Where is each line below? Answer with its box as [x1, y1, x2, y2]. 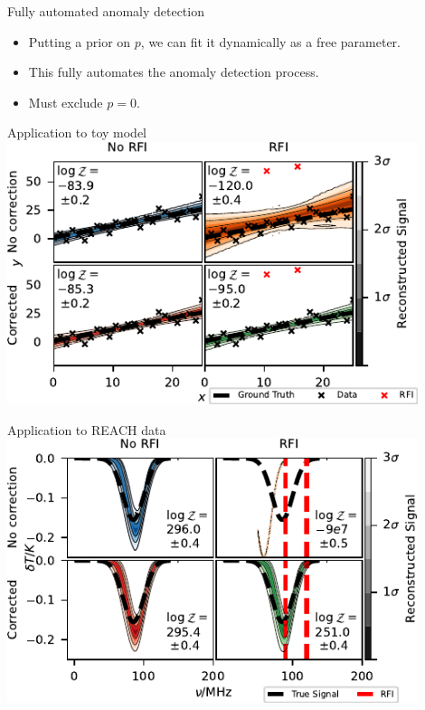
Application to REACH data [7, 420, 166, 439]
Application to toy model [7, 123, 147, 142]
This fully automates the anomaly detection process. [28, 62, 319, 81]
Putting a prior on [28, 32, 131, 51]
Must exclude [28, 92, 103, 111]
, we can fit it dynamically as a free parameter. [140, 32, 401, 51]
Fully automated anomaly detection [7, 2, 204, 20]
